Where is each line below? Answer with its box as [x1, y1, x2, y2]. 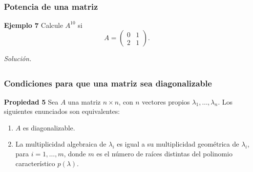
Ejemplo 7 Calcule [4, 20, 63, 30]
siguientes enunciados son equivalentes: [4, 106, 120, 116]
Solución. [4, 53, 32, 64]
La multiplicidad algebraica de [15, 139, 106, 149]
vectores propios [142, 96, 190, 107]
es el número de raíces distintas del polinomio [96, 148, 232, 158]
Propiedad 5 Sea [4, 96, 59, 107]
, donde [63, 148, 86, 158]
